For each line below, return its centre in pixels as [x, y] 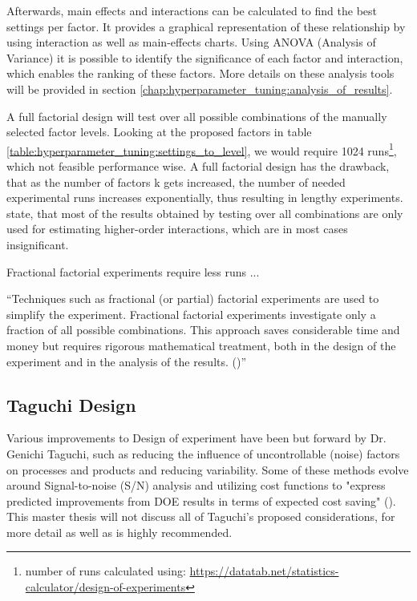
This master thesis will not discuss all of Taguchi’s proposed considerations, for [201, 516]
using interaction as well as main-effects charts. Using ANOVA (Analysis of [191, 42]
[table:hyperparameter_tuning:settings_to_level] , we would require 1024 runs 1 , [202, 149]
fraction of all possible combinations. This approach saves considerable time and [203, 330]
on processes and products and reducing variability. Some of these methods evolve [208, 469]
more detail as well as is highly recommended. [119, 532]
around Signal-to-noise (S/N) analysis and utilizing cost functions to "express [196, 485]
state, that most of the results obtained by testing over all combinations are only [205, 213]
